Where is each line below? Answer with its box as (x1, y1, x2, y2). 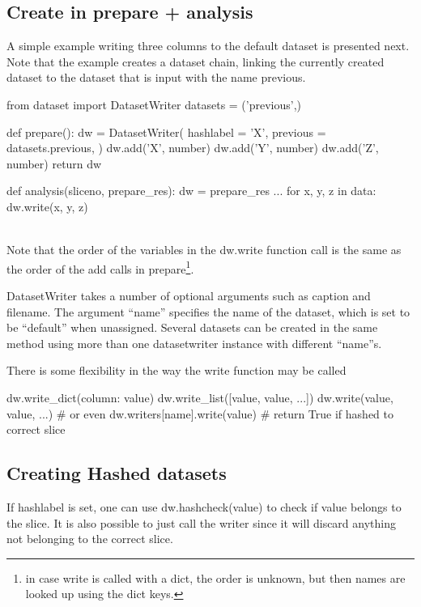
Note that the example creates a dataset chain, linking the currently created (6, 53, 385, 70)
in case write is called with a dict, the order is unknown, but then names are (25, 569, 406, 586)
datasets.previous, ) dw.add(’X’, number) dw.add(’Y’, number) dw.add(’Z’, (6, 139, 379, 156)
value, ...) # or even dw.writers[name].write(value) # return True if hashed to (6, 405, 393, 422)
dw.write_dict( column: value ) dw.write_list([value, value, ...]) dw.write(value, (6, 388, 393, 405)
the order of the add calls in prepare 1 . (6, 257, 194, 277)
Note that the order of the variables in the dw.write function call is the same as (6, 241, 402, 258)
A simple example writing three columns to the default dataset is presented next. (6, 37, 410, 54)
